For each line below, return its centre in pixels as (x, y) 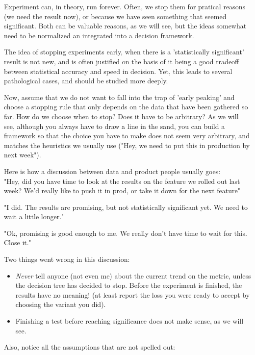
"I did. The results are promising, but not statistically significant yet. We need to (126, 207)
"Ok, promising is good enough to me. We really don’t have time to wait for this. (126, 233)
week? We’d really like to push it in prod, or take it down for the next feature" (122, 190)
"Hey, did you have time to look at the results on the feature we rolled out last (122, 181)
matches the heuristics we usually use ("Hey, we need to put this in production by (127, 145)
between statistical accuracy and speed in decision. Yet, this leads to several (118, 71)
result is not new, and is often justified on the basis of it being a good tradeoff (122, 61)
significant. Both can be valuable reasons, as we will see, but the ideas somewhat (125, 26)
